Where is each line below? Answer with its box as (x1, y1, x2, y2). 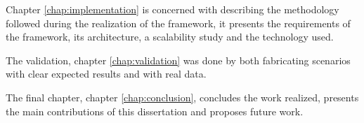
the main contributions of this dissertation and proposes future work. (6, 103, 304, 118)
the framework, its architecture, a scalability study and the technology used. (6, 29, 334, 44)
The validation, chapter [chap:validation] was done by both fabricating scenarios (6, 52, 351, 67)
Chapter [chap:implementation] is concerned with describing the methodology (6, 2, 339, 16)
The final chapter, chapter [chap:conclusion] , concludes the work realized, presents (6, 89, 359, 104)
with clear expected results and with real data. (6, 66, 207, 81)
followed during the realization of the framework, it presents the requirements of (6, 15, 351, 30)
